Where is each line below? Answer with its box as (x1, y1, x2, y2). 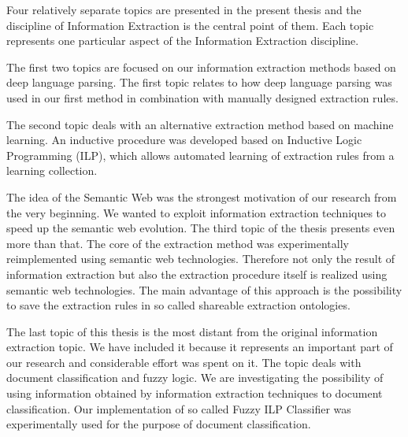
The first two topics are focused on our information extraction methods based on (6, 58, 396, 75)
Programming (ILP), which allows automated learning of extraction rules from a (6, 146, 395, 163)
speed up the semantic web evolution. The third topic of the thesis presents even (6, 220, 395, 236)
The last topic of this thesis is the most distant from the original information (6, 323, 378, 339)
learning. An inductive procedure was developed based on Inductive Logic (6, 131, 362, 148)
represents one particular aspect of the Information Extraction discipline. (6, 32, 359, 49)
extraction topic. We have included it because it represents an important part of (6, 339, 393, 355)
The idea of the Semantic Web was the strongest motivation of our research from (6, 188, 397, 205)
